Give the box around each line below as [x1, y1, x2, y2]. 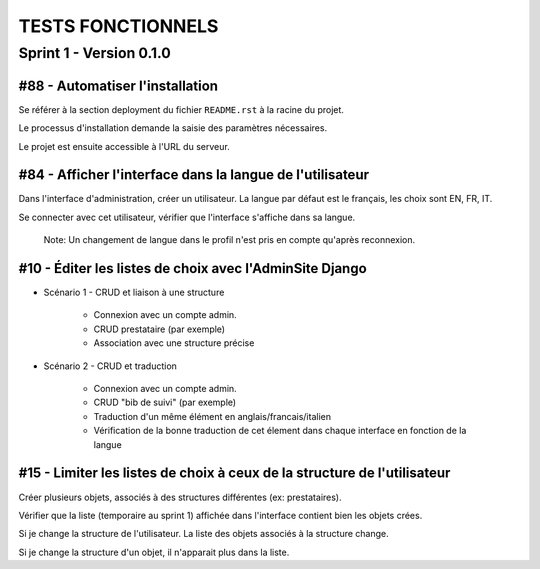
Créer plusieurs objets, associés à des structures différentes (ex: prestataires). [18, 491, 342, 503]
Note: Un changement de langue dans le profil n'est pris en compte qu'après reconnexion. [43, 234, 416, 246]
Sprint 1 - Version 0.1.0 [18, 44, 172, 62]
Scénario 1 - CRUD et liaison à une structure [43, 286, 225, 299]
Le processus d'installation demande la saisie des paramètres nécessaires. [18, 122, 328, 134]
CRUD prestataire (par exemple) [93, 323, 225, 335]
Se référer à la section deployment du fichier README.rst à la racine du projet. [18, 103, 345, 115]
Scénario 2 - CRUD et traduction [43, 360, 177, 372]
